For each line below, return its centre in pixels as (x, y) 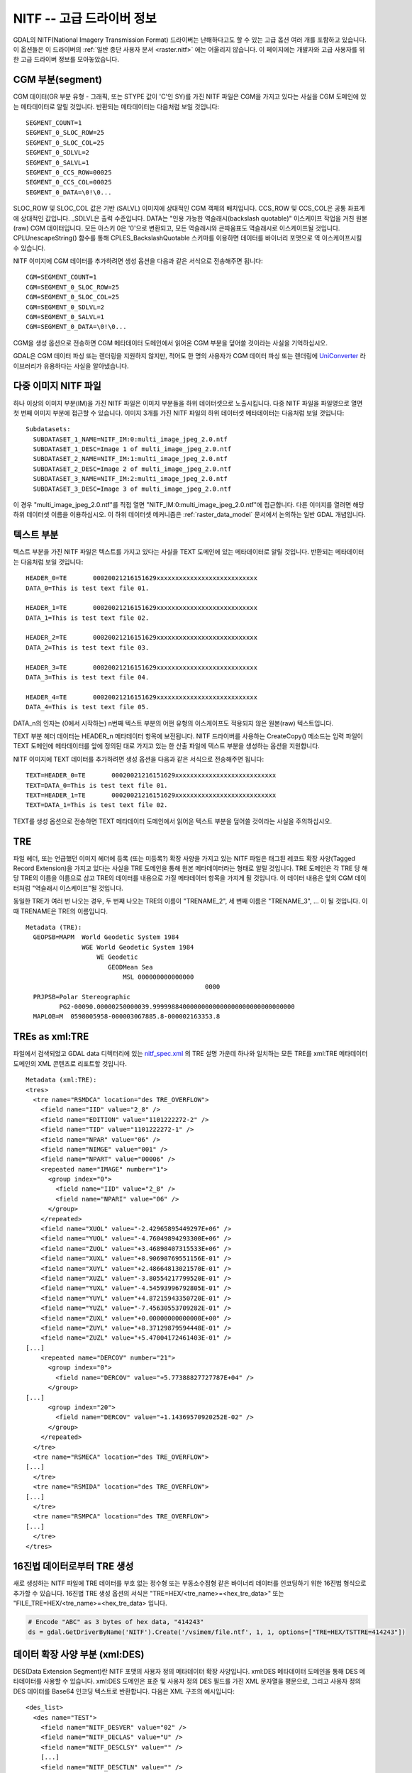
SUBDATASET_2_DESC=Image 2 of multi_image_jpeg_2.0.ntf (132, 469)
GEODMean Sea (130, 967)
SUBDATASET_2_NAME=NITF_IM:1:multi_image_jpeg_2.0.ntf (130, 459)
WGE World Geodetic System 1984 (138, 947)
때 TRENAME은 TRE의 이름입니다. (61, 911)
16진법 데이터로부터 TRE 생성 (73, 1566)
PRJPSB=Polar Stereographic (82, 997)
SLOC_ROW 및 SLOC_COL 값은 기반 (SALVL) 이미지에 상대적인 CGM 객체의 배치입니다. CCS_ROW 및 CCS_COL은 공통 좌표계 (189, 209)
